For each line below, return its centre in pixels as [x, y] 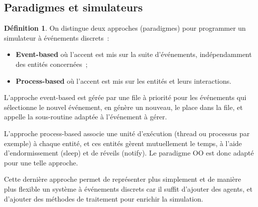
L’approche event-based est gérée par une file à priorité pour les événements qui [125, 97]
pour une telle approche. [41, 162]
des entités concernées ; [52, 64]
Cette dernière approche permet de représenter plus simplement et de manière [123, 179]
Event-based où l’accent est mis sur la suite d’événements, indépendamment [134, 54]
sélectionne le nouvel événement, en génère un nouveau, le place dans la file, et [124, 107]
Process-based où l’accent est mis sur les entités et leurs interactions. [124, 80]
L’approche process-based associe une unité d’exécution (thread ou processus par [127, 133]
